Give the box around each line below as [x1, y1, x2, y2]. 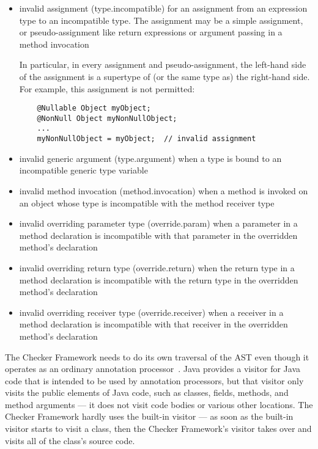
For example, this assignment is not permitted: [19, 82, 195, 95]
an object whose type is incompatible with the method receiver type [19, 196, 275, 209]
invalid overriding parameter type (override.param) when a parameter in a [19, 217, 298, 230]
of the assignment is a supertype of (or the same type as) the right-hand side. [19, 70, 310, 82]
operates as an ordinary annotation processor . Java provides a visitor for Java [5, 362, 301, 375]
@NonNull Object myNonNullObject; [37, 114, 177, 123]
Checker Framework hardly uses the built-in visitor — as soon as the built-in [5, 410, 294, 423]
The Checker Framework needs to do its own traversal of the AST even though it [5, 350, 309, 363]
